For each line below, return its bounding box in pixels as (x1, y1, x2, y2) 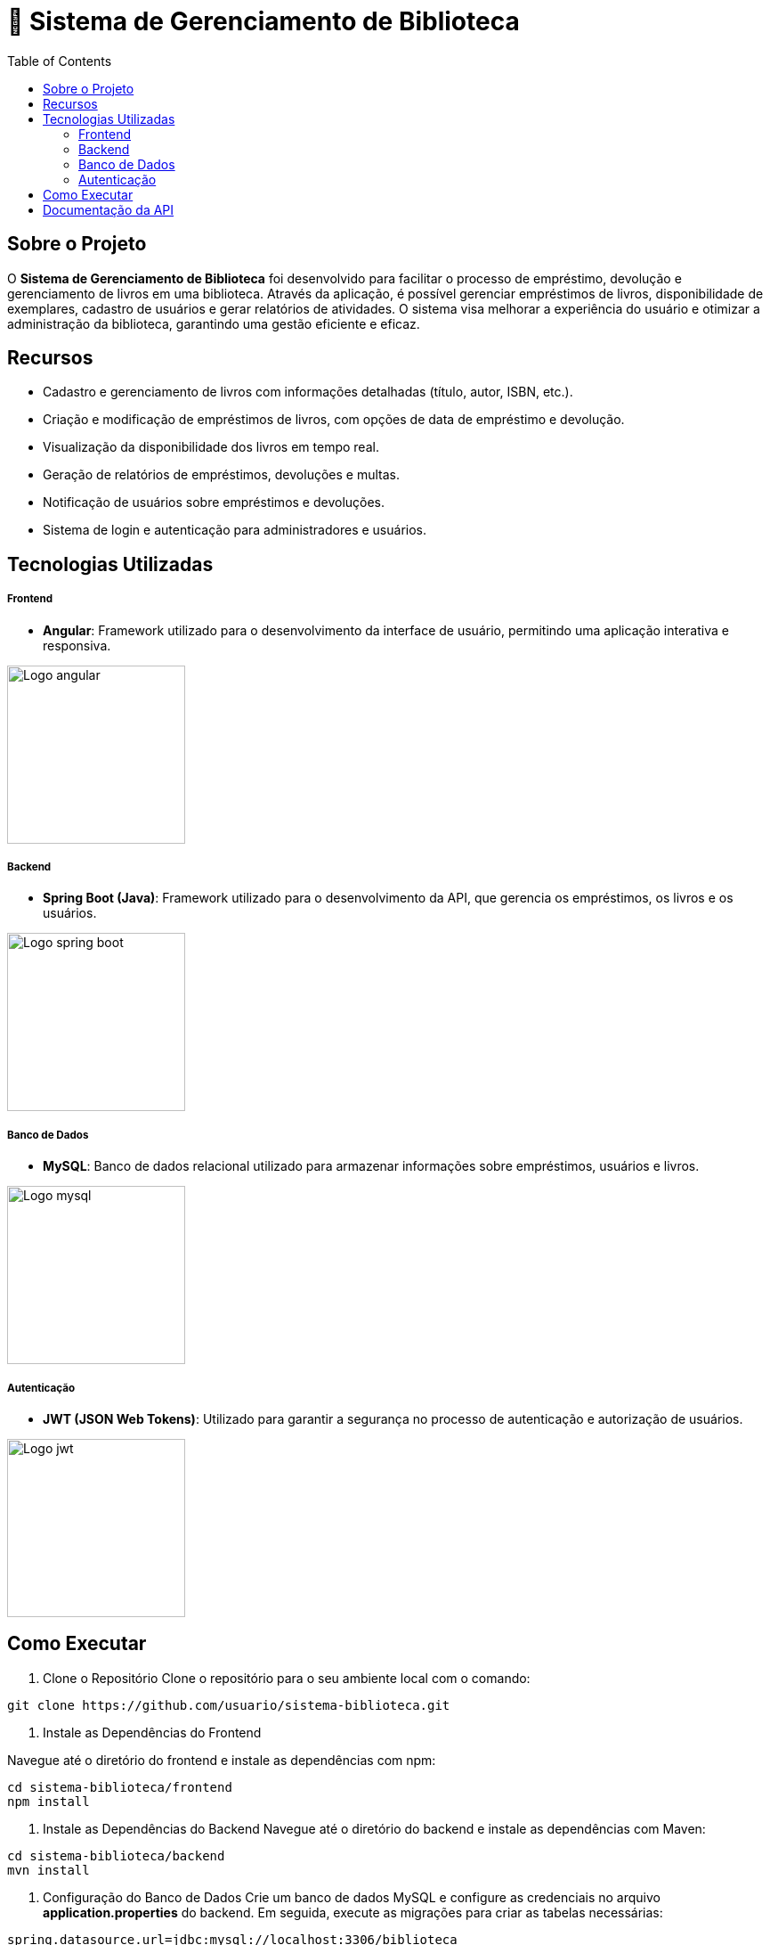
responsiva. (43, 637, 111, 653)
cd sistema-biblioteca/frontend (7, 1779, 232, 1794)
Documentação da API (43, 201, 174, 217)
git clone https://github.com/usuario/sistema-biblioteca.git (7, 1697, 450, 1712)
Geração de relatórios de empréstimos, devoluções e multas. (43, 467, 400, 483)
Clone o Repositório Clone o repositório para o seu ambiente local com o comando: (43, 1670, 531, 1686)
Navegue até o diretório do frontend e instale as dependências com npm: (7, 1752, 436, 1768)
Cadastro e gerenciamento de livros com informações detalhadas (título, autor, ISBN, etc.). (43, 384, 573, 400)
